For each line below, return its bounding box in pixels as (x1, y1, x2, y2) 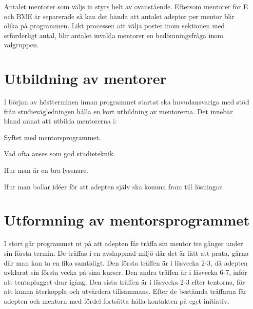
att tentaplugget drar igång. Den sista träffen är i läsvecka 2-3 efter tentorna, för (4, 276, 245, 287)
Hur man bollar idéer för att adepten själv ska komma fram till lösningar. (4, 181, 224, 191)
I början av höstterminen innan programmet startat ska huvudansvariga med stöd (4, 97, 250, 107)
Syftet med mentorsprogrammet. (4, 132, 101, 142)
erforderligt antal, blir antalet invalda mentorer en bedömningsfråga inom (4, 30, 223, 40)
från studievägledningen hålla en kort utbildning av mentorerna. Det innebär (4, 106, 233, 116)
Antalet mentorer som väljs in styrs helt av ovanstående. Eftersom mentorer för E (4, 1, 248, 11)
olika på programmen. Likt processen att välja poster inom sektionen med (4, 21, 225, 31)
